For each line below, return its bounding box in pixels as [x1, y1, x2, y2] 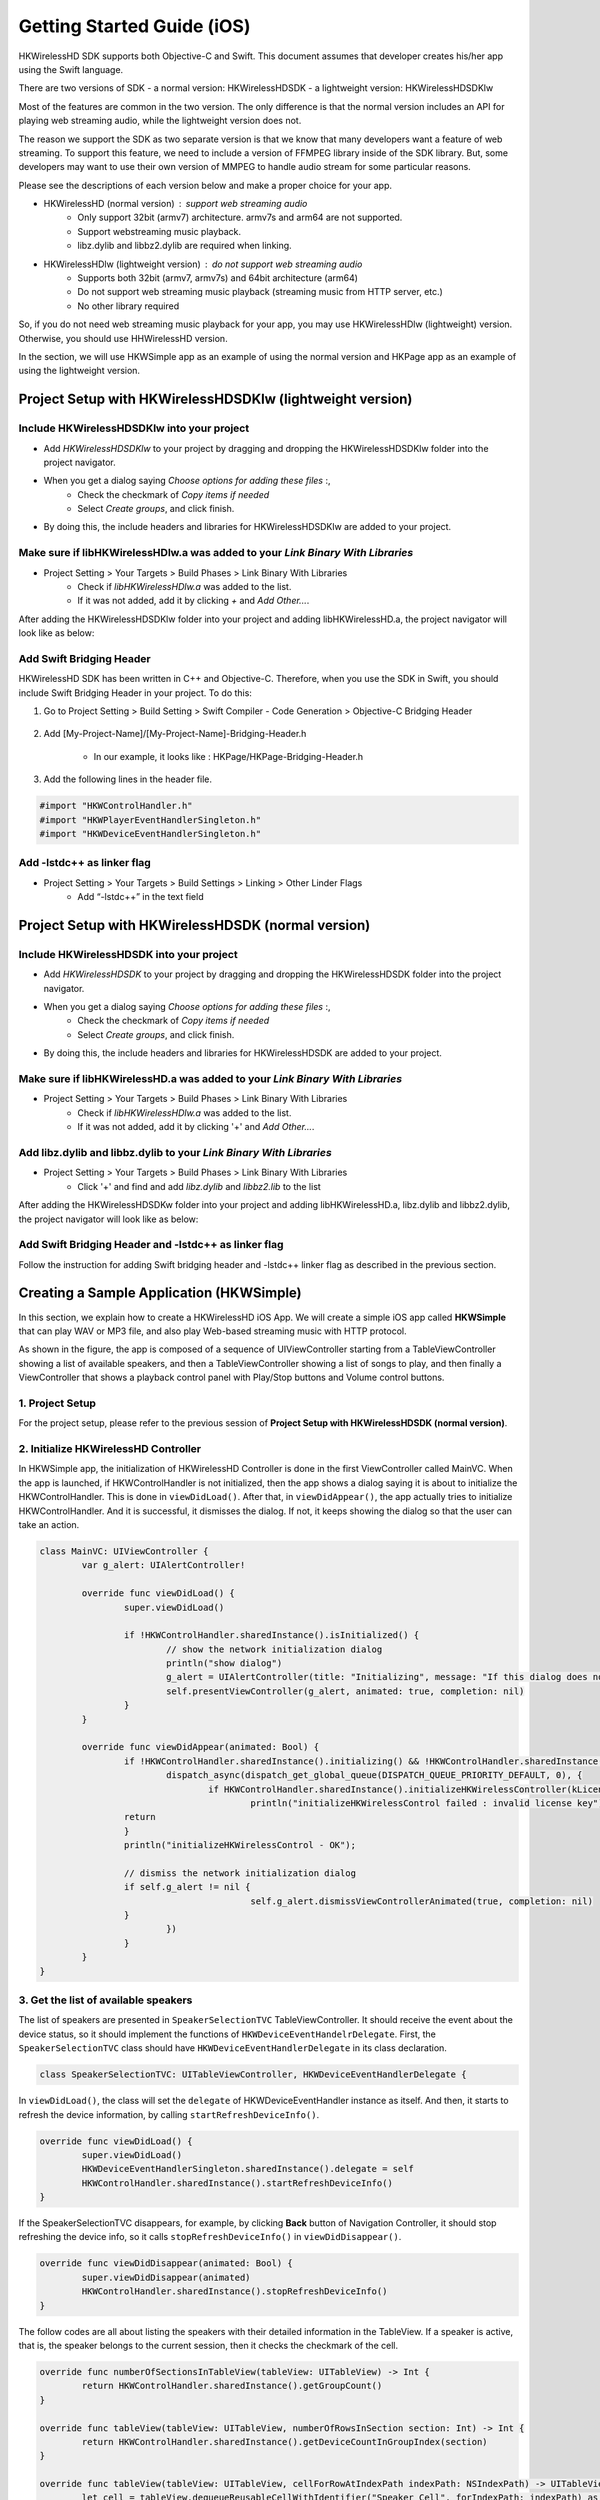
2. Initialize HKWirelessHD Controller [18, 1442, 202, 1456]
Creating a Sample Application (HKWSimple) [18, 1285, 302, 1302]
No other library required [77, 300, 180, 312]
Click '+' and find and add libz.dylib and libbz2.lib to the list [77, 1180, 322, 1192]
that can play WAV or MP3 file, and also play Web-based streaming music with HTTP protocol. [18, 1325, 407, 1337]
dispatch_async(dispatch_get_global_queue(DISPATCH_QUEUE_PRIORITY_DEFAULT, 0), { [165, 1770, 583, 1781]
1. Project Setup [18, 1396, 97, 1410]
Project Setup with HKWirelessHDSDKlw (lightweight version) [18, 391, 413, 408]
